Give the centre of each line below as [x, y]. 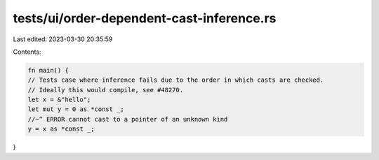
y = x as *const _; [61, 129]
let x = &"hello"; [59, 100]
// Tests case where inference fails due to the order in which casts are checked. [176, 80]
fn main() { [48, 70]
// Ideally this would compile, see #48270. [106, 90]
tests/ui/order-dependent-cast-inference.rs [145, 18]
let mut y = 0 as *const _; [76, 109]
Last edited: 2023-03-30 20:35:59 [63, 39]
